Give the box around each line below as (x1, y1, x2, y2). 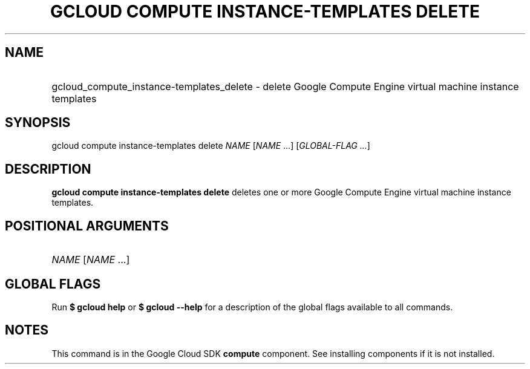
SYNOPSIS (5, 115, 71, 131)
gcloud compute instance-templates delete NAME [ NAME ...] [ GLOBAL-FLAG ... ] (51, 140, 370, 151)
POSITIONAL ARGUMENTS (5, 218, 169, 233)
